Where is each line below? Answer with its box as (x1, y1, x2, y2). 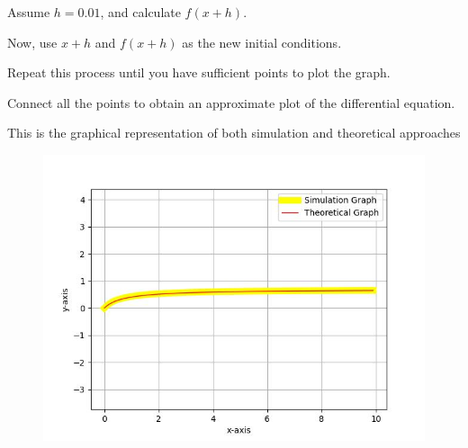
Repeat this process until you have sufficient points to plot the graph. (7, 63, 391, 82)
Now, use (7, 32, 58, 51)
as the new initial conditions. (182, 32, 342, 51)
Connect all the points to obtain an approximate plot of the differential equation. (7, 93, 455, 112)
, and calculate (100, 3, 181, 21)
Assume (7, 3, 50, 21)
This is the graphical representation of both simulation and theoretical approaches (7, 123, 461, 142)
